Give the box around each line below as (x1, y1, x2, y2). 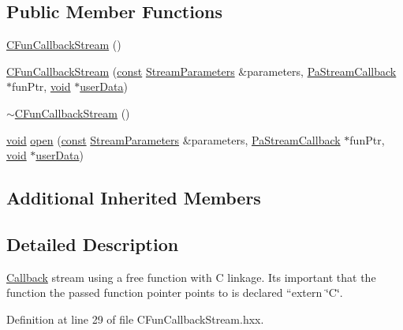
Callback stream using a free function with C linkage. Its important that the (6, 268, 376, 285)
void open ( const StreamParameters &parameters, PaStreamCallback (6, 131, 341, 148)
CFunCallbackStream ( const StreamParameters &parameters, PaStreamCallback (6, 62, 397, 79)
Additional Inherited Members (6, 186, 261, 210)
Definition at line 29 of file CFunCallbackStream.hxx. (6, 310, 264, 327)
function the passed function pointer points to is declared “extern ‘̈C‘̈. (6, 284, 343, 301)
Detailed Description (6, 231, 179, 256)
